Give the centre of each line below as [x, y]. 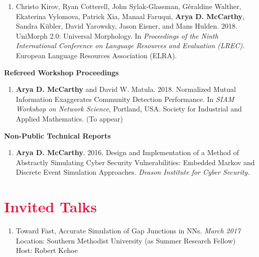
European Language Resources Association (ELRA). [96, 55]
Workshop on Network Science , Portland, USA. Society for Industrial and [129, 109]
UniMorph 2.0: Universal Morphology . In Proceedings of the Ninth [117, 35]
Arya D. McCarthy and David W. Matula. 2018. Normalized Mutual [126, 89]
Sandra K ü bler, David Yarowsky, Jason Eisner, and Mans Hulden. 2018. [126, 26]
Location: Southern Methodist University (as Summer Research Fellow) [126, 240]
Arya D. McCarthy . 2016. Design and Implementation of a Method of [127, 152]
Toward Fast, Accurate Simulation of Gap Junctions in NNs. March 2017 [128, 231]
